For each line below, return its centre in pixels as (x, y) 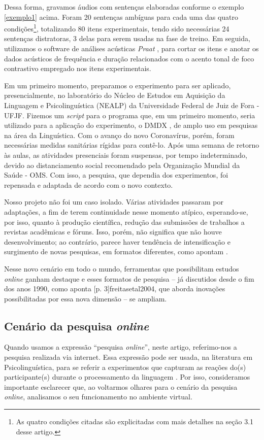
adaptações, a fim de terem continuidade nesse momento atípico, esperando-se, (126, 211)
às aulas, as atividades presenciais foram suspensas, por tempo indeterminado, (126, 155)
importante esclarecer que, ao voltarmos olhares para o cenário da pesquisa (121, 386)
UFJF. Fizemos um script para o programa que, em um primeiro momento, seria (130, 115)
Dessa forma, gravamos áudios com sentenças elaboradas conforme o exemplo (124, 7)
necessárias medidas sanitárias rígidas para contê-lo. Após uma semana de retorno (132, 145)
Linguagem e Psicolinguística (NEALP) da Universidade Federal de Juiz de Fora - (132, 105)
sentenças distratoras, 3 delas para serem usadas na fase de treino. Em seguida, (127, 38)
